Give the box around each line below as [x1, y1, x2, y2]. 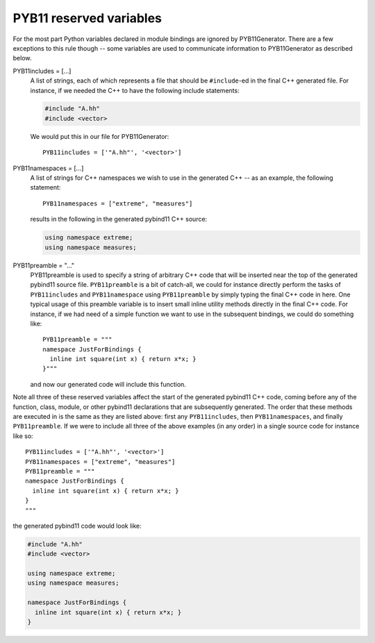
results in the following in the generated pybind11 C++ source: [30, 215, 208, 224]
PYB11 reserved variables [12, 10, 162, 26]
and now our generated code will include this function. [30, 380, 187, 388]
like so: [12, 431, 34, 440]
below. [12, 54, 32, 62]
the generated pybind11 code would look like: [12, 521, 142, 530]
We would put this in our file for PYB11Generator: [30, 132, 169, 140]
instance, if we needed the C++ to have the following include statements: [30, 86, 240, 94]
